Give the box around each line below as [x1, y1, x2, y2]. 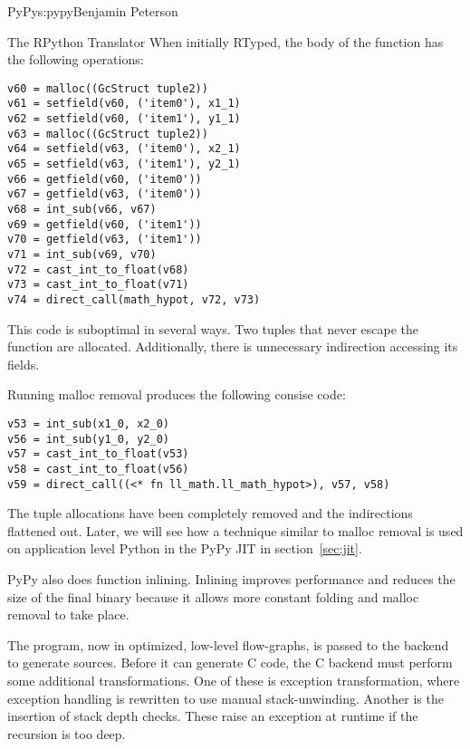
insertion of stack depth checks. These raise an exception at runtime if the [7, 706, 418, 725]
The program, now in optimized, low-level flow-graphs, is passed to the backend [7, 635, 449, 654]
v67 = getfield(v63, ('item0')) [7, 187, 202, 201]
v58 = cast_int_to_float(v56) [7, 462, 189, 475]
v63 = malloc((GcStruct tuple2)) [7, 127, 208, 140]
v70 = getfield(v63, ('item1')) [7, 233, 202, 246]
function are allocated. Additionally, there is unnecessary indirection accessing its [7, 337, 458, 356]
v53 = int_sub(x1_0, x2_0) [7, 418, 169, 430]
